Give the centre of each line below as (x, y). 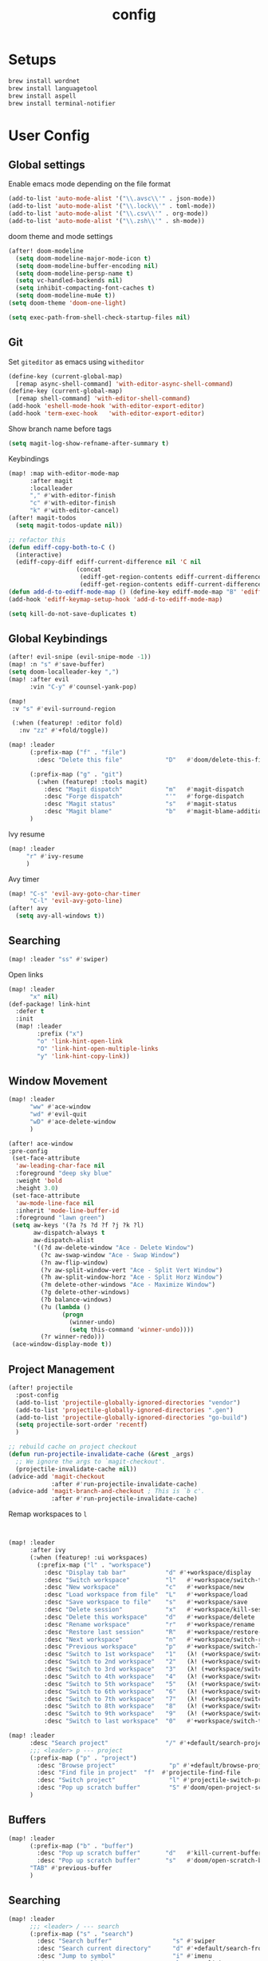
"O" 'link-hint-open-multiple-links (98, 1048)
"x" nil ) (44, 996)
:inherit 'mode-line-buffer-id (67, 1210)
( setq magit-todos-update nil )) (69, 525)
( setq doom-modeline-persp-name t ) (75, 274)
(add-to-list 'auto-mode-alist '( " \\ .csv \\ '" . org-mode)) (108, 214)
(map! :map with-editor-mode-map (64, 473)
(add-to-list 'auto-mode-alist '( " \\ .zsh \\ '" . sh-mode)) (106, 222)
